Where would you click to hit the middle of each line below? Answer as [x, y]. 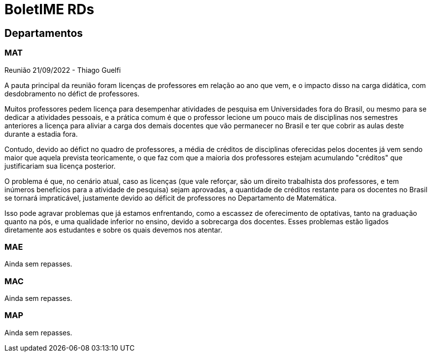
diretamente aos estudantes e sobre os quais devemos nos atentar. [114, 230]
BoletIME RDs [50, 9]
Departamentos [44, 33]
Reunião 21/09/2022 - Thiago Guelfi [63, 70]
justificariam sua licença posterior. [60, 166]
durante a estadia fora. [41, 134]
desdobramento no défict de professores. [72, 93]
